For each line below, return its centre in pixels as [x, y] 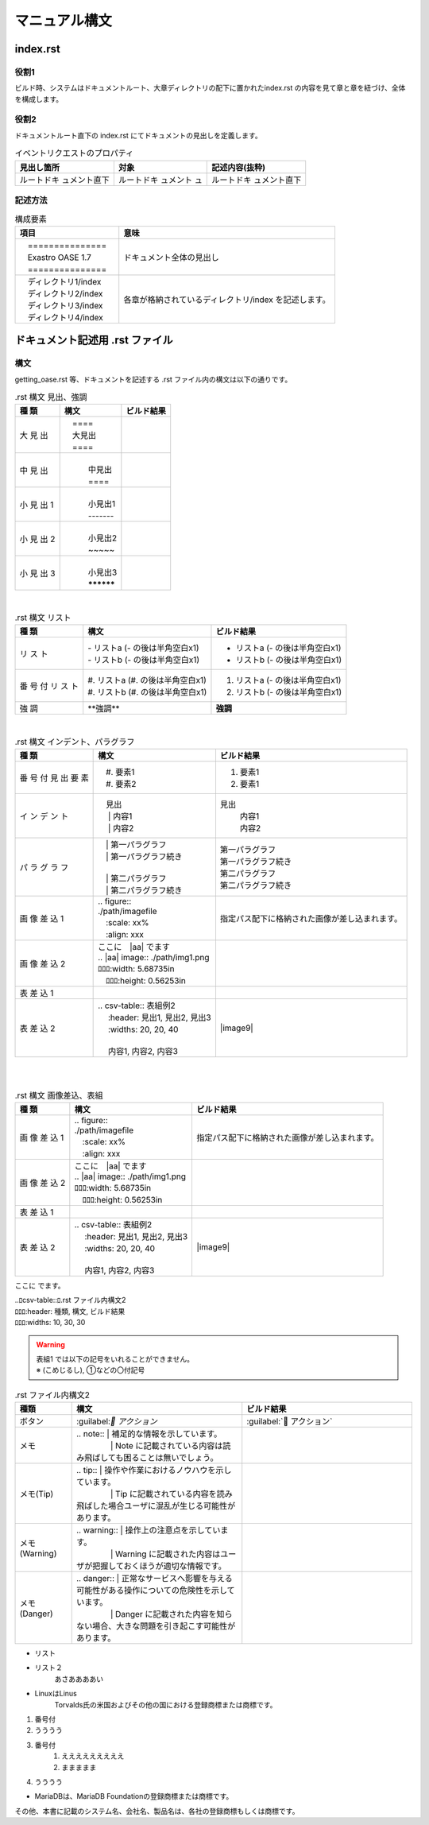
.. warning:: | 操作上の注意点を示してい [148, 1530]
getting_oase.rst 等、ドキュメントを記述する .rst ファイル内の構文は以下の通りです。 [153, 379]
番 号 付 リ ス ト [49, 686]
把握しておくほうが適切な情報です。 [159, 1566]
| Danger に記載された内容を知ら [171, 1614]
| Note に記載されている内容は [166, 1446]
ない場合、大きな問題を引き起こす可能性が [156, 1626]
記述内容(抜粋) [239, 167]
